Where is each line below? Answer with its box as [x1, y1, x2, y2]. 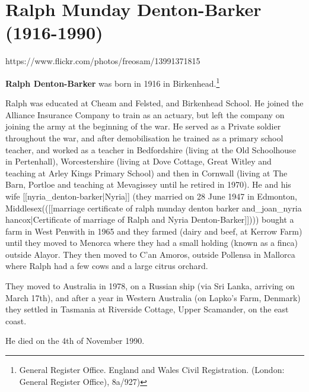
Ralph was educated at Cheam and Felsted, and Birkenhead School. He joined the [5, 97, 304, 109]
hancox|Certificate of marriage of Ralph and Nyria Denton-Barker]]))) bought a [5, 213, 294, 226]
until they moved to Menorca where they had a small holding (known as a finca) [5, 236, 298, 249]
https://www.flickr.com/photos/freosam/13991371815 [5, 55, 200, 67]
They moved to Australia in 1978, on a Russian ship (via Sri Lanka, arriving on [5, 280, 295, 292]
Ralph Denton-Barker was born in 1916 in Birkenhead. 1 [5, 75, 220, 89]
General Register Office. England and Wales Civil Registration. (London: [19, 363, 285, 376]
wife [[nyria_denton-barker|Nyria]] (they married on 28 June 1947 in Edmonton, [5, 189, 297, 202]
